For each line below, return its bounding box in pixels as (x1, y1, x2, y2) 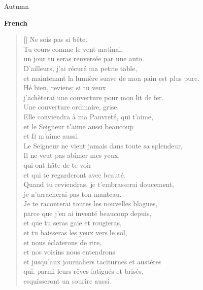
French (4, 17, 28, 28)
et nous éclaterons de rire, (23, 237, 101, 247)
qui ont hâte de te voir (23, 159, 92, 170)
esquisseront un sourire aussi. (23, 276, 111, 286)
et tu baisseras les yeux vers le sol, (23, 227, 127, 238)
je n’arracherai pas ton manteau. (23, 188, 122, 199)
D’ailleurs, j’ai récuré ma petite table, (23, 63, 137, 73)
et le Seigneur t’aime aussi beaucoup (23, 121, 134, 131)
